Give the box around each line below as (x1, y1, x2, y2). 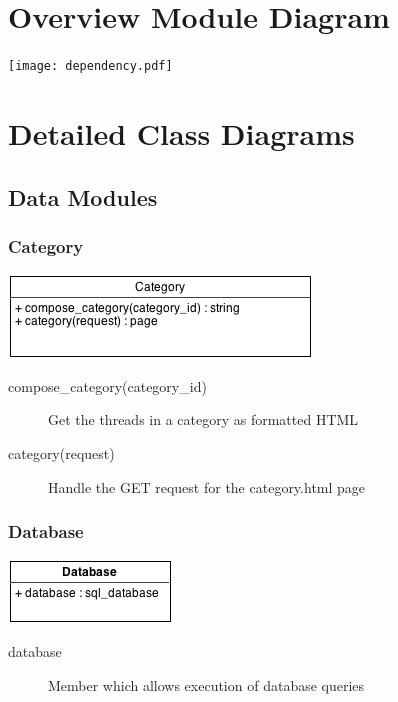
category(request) (8, 442, 115, 463)
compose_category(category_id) (8, 375, 207, 396)
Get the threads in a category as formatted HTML (48, 409, 359, 430)
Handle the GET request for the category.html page (48, 476, 366, 497)
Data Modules (8, 181, 158, 212)
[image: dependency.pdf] (8, 59, 173, 74)
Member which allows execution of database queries (48, 674, 365, 695)
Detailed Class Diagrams (8, 112, 355, 153)
